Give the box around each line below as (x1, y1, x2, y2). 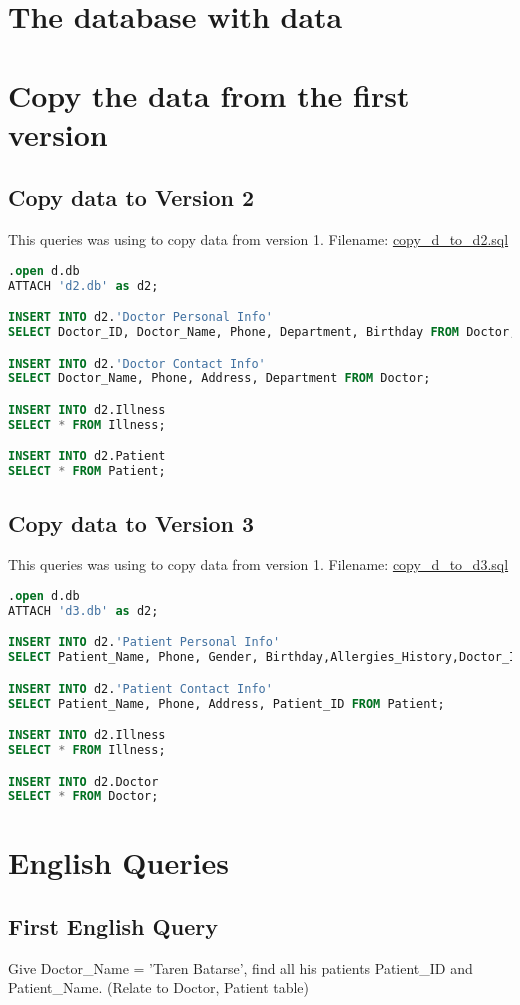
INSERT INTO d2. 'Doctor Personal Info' (8, 310, 273, 325)
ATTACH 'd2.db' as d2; (8, 278, 159, 293)
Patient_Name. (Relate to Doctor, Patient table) (8, 977, 310, 998)
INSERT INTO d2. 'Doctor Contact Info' (8, 356, 266, 371)
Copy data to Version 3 (8, 507, 254, 538)
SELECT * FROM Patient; (8, 464, 166, 479)
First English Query (8, 911, 218, 942)
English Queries (8, 842, 229, 883)
